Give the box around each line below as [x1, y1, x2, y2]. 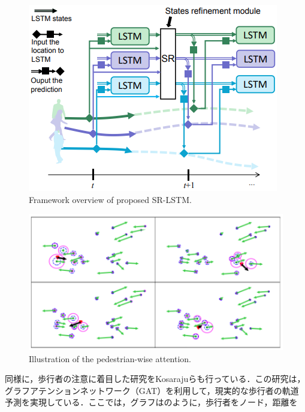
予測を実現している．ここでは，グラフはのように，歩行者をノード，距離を [5, 396, 298, 408]
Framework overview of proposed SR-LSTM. [29, 193, 192, 205]
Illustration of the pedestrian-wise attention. [29, 352, 191, 365]
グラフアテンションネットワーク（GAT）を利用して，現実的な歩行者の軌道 [5, 384, 299, 396]
